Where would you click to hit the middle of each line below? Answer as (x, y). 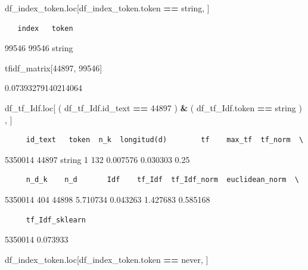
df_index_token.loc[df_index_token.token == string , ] (107, 8)
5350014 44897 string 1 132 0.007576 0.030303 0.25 (97, 159)
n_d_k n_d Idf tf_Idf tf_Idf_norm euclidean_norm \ (162, 180)
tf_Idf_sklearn (56, 220)
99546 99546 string (39, 48)
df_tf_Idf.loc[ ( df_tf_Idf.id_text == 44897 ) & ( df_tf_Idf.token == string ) (153, 107)
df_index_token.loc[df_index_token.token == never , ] (107, 259)
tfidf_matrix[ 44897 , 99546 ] (54, 67)
